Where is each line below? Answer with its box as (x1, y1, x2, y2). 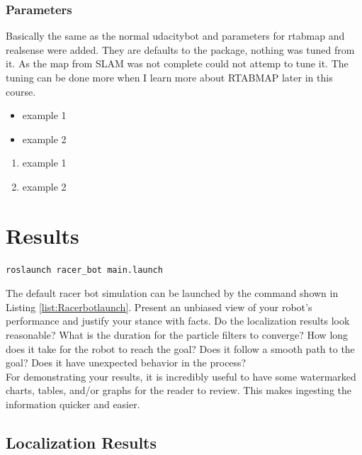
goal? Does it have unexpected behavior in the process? (6, 355, 247, 370)
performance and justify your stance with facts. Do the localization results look (6, 313, 350, 328)
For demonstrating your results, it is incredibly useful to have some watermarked (6, 369, 356, 383)
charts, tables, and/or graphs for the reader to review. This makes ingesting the (6, 383, 351, 398)
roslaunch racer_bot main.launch (6, 264, 163, 275)
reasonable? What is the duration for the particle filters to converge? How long (6, 327, 349, 342)
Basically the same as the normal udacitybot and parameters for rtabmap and (6, 28, 345, 43)
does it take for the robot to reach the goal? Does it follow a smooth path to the (6, 341, 355, 356)
